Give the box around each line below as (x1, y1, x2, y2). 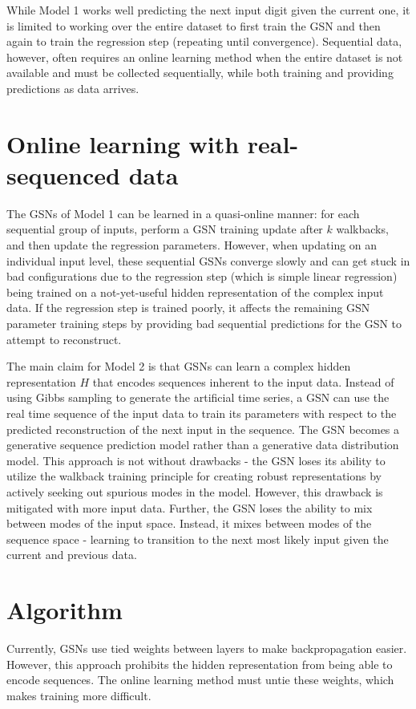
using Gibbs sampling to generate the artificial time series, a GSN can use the (6, 389, 390, 406)
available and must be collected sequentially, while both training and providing (6, 64, 394, 81)
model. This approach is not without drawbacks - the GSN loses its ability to (6, 452, 386, 468)
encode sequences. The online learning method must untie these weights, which (6, 671, 394, 688)
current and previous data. (6, 546, 137, 563)
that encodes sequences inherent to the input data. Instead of (92, 373, 394, 390)
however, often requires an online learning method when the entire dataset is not (6, 48, 403, 65)
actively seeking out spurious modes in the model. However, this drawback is (6, 483, 383, 500)
